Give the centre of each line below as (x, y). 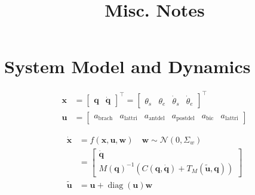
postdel (185, 119)
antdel (157, 119)
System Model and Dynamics (127, 66)
